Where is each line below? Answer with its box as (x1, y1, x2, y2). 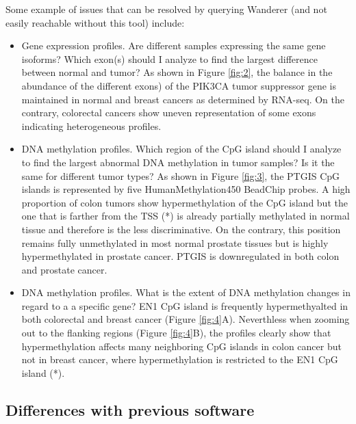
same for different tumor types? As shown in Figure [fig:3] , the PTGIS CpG (21, 168, 340, 183)
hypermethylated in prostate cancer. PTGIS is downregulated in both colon (21, 249, 340, 263)
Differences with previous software (5, 399, 255, 420)
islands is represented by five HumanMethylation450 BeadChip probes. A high (21, 182, 351, 196)
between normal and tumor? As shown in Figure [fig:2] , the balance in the (21, 65, 333, 79)
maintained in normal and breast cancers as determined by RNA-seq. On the (21, 92, 344, 106)
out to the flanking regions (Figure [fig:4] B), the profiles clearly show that (21, 326, 331, 340)
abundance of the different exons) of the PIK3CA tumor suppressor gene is (21, 78, 337, 92)
